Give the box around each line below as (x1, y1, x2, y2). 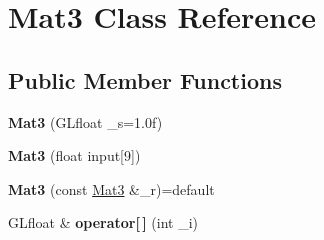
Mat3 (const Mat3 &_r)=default (8, 178, 215, 199)
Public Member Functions (8, 64, 282, 95)
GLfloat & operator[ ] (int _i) (8, 212, 199, 233)
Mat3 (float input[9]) (8, 145, 141, 166)
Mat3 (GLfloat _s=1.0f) (8, 111, 163, 132)
